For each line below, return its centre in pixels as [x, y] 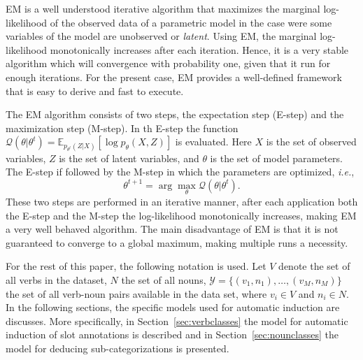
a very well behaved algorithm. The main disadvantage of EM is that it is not [172, 229]
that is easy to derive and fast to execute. [95, 91]
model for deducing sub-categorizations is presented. [118, 348]
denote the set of [314, 266]
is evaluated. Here [213, 142]
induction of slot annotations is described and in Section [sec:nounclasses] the [172, 334]
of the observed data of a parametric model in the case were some [191, 22]
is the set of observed [311, 142]
